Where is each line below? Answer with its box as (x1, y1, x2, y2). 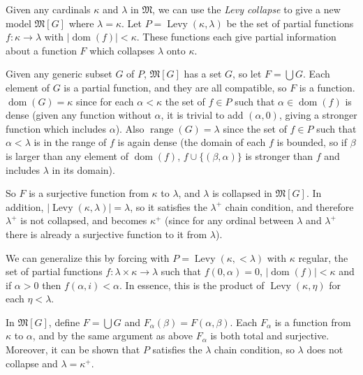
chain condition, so (214, 342, 295, 357)
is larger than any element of (6, 148, 128, 163)
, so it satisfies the (130, 199, 207, 214)
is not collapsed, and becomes (20, 213, 147, 228)
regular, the (298, 250, 348, 265)
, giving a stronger (279, 108, 357, 122)
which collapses (89, 43, 155, 57)
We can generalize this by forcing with (6, 250, 170, 265)
